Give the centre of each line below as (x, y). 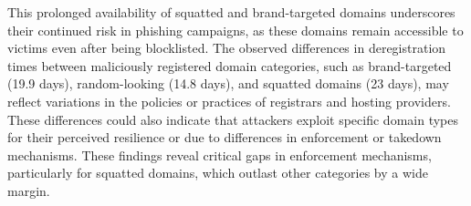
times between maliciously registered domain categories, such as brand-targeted (230, 65)
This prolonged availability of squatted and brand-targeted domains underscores (231, 12)
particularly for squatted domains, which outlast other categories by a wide (218, 173)
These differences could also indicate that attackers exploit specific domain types (233, 119)
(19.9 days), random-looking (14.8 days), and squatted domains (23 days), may (228, 83)
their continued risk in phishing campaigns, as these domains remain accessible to (235, 30)
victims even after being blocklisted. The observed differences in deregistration (227, 48)
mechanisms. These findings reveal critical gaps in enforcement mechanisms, (220, 154)
